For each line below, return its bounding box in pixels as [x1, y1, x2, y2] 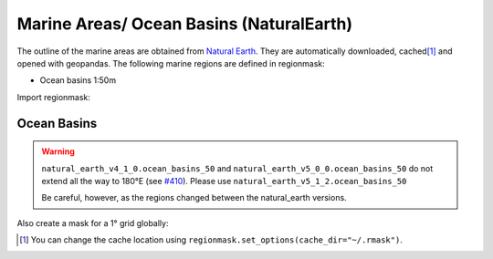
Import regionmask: [16, 91, 91, 102]
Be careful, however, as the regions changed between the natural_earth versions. [41, 192, 347, 203]
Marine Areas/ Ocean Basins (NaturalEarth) [16, 14, 353, 34]
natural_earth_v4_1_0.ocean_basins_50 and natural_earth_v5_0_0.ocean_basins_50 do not [41, 162, 434, 173]
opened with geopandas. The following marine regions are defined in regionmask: [16, 57, 326, 68]
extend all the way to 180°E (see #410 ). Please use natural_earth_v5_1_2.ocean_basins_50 [41, 175, 407, 186]
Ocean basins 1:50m [39, 75, 117, 86]
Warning [41, 146, 75, 157]
